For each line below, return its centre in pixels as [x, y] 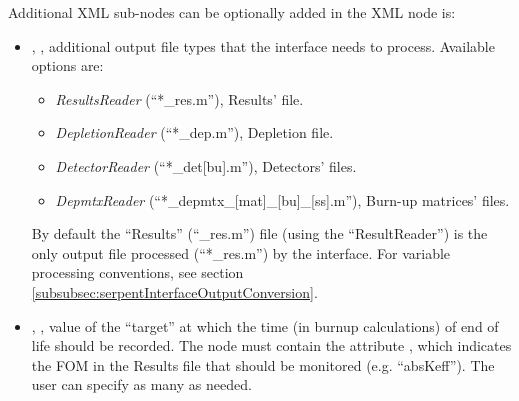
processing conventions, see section [137, 272]
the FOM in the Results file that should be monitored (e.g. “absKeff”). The [263, 364]
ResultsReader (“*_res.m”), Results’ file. [179, 98]
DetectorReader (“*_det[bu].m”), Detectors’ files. [206, 165]
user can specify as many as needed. [141, 384]
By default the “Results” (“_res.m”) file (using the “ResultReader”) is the [259, 233]
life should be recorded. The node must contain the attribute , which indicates [271, 345]
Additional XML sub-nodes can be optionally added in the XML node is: [232, 12]
